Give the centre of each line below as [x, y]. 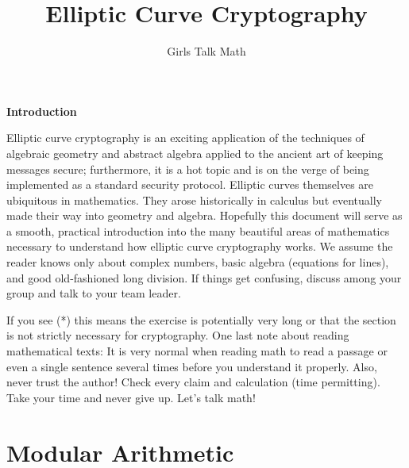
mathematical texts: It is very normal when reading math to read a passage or [197, 351]
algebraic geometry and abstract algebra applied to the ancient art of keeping [195, 153]
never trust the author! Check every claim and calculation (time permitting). [193, 382]
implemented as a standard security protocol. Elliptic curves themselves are [190, 184]
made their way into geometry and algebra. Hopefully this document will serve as [204, 215]
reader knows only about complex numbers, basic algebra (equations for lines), [198, 262]
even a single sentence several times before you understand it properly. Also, [192, 366]
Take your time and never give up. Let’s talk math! [131, 397]
